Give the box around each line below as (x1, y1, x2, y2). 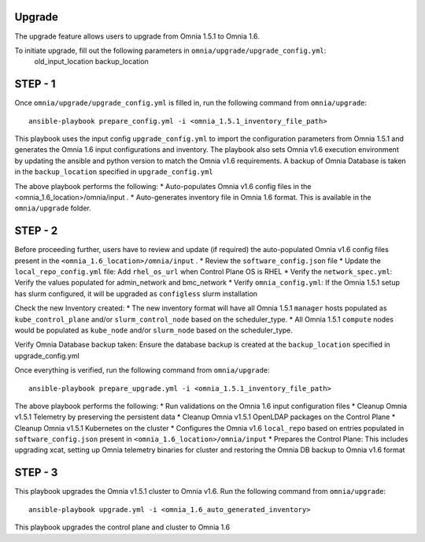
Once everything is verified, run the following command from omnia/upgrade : (14, 366, 271, 375)
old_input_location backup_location (34, 57, 149, 66)
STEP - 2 (14, 225, 58, 238)
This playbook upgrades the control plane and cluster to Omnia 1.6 (14, 522, 231, 532)
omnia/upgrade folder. (14, 203, 92, 213)
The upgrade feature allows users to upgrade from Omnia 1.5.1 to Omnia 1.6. (14, 32, 260, 41)
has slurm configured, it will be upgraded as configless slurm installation (14, 288, 258, 299)
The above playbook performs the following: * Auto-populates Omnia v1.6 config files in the (14, 181, 312, 191)
